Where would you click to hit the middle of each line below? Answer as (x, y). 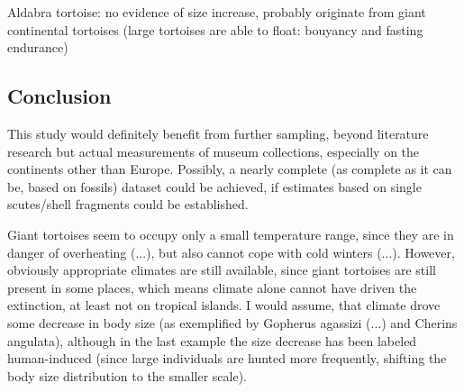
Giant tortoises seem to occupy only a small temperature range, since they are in (231, 234)
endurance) (38, 47)
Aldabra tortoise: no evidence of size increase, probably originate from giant (217, 12)
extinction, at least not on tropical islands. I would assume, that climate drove (224, 305)
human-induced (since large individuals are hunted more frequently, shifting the (227, 358)
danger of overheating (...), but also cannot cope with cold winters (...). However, (231, 252)
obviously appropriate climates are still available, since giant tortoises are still (222, 270)
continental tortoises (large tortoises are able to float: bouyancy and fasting (215, 29)
